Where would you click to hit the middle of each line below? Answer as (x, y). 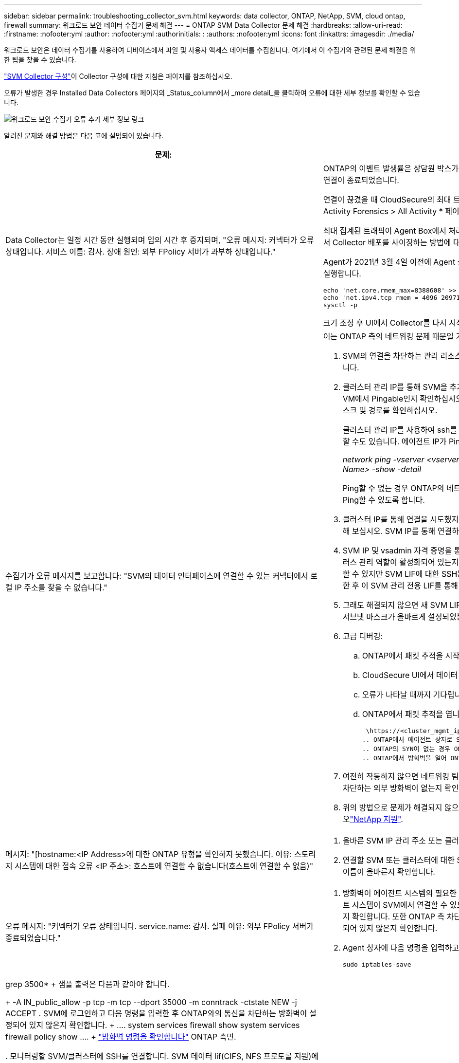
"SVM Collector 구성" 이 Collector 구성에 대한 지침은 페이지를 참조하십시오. (118, 76)
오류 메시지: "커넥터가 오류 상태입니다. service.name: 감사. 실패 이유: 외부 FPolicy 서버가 (159, 926)
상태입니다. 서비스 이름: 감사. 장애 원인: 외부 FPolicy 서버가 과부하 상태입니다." (141, 251)
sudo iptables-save (377, 964)
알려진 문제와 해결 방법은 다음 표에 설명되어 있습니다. (84, 136)
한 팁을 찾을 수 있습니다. (40, 60)
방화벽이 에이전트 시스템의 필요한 (399, 893)
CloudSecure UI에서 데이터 (410, 675)
